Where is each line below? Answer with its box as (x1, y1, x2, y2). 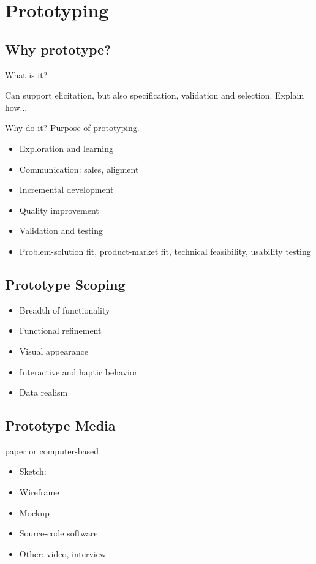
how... (5, 100, 28, 113)
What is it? (5, 68, 48, 81)
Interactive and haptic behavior (19, 365, 138, 378)
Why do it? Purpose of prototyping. (5, 121, 140, 134)
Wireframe (19, 486, 59, 498)
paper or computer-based (5, 444, 99, 457)
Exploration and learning (19, 141, 113, 154)
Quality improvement (19, 203, 99, 216)
